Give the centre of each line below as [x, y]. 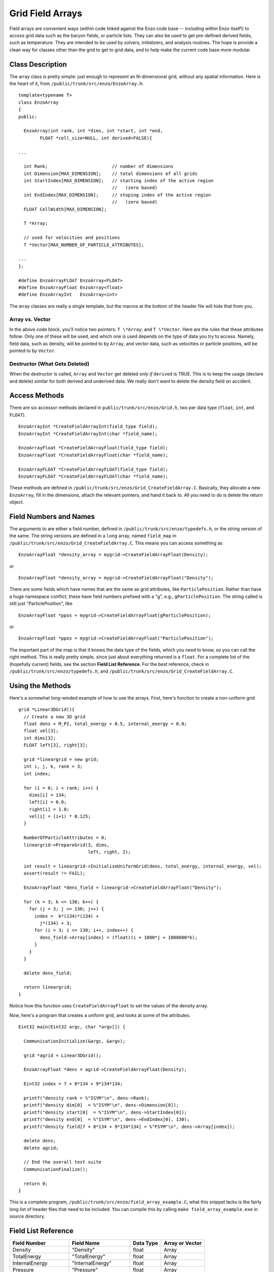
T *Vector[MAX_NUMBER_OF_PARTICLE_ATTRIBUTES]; [84, 245]
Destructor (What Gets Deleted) [49, 364]
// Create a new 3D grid [55, 717]
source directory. [27, 1217]
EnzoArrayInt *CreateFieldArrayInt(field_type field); [88, 427]
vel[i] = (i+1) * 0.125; [60, 816]
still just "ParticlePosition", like [41, 603]
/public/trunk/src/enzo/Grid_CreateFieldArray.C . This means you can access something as [116, 543]
